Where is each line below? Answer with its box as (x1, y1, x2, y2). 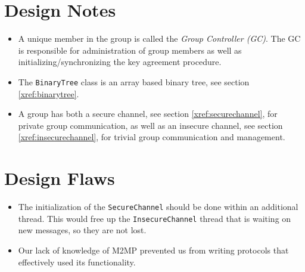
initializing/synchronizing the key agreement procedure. (18, 55, 222, 68)
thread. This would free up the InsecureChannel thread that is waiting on (18, 212, 291, 224)
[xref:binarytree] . (18, 87, 79, 100)
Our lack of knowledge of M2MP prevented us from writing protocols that (18, 243, 289, 256)
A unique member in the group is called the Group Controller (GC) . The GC (18, 32, 301, 45)
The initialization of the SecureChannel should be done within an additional (18, 200, 298, 213)
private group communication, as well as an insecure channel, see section (18, 119, 283, 131)
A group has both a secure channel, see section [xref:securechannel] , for (18, 107, 278, 120)
